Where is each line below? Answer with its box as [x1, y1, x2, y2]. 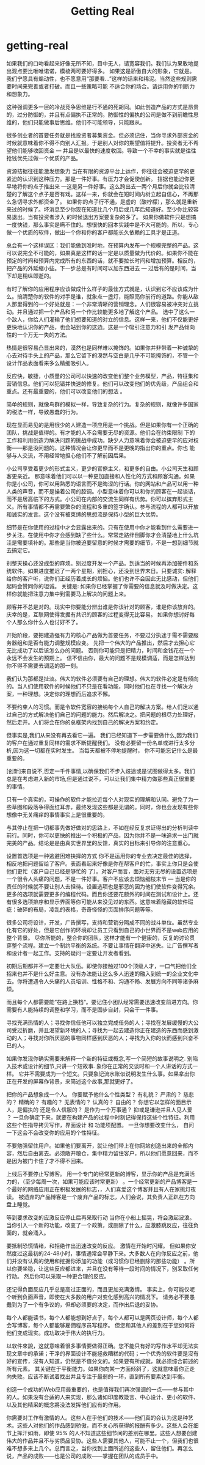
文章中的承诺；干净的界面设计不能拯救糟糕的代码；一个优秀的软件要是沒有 [11, 1349, 199, 1357]
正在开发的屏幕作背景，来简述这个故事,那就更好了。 [6, 1077, 137, 1085]
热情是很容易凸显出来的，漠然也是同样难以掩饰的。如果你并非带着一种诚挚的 [6, 344, 199, 351]
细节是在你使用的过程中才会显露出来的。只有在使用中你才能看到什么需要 [6, 523, 188, 531]
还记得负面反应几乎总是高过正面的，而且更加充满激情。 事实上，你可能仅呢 [6, 1285, 195, 1293]
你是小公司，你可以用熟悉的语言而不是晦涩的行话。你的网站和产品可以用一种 [6, 480, 199, 487]
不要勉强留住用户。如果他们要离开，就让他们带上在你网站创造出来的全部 [6, 1142, 188, 1149]
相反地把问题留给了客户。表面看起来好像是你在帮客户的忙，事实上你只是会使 [6, 860, 199, 867]
